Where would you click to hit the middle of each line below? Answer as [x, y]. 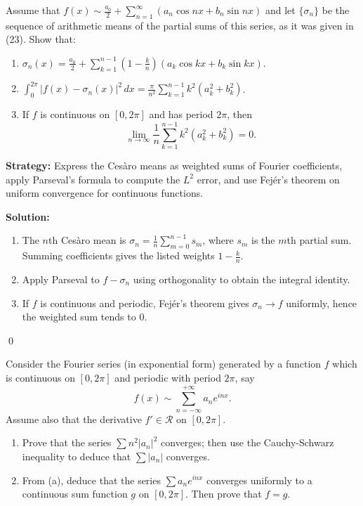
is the [263, 240]
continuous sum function [75, 494]
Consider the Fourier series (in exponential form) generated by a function [164, 364]
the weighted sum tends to [79, 317]
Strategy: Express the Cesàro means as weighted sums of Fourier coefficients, [174, 165]
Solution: [28, 216]
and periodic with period [168, 377]
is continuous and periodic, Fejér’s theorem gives [145, 303]
